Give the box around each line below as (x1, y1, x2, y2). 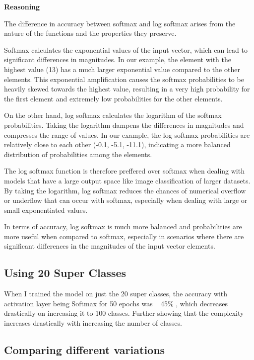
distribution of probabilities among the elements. (4, 149, 152, 159)
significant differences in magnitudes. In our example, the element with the (4, 54, 232, 65)
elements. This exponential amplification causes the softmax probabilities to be (4, 74, 244, 84)
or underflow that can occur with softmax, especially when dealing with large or (4, 195, 248, 205)
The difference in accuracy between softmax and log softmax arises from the (4, 18, 236, 28)
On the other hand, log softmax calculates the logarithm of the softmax (4, 110, 222, 120)
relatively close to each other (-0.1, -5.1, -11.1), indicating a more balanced (4, 139, 231, 150)
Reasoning (4, 1, 40, 11)
